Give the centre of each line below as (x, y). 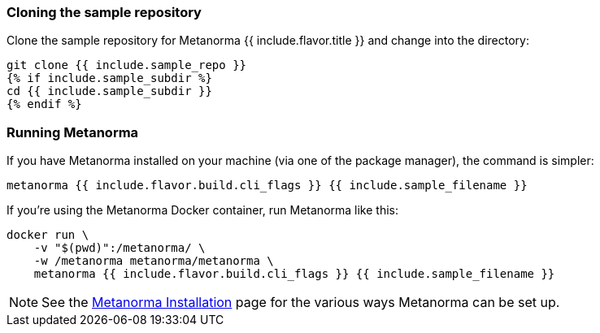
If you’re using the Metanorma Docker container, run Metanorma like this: (203, 210)
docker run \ (48, 235)
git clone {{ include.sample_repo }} (127, 65)
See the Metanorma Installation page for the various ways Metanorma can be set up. (301, 303)
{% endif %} (44, 104)
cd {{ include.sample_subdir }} (109, 91)
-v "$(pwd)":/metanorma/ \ (120, 248)
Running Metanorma (73, 132)
